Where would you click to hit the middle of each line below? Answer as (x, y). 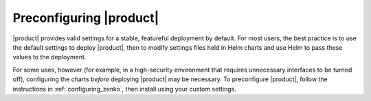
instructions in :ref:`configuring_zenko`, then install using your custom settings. (124, 89)
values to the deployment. (49, 57)
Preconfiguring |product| (86, 18)
